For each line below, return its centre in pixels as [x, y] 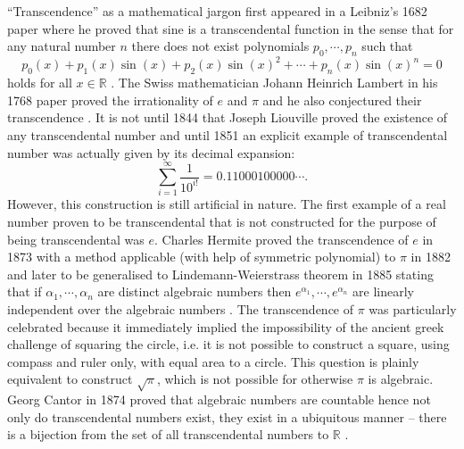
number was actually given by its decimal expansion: [151, 152]
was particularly [413, 308]
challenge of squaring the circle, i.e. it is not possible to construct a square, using [228, 344]
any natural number [62, 46]
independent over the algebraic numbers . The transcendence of [181, 308]
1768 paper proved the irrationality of [110, 100]
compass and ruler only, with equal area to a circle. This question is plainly [213, 361]
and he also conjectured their [342, 100]
